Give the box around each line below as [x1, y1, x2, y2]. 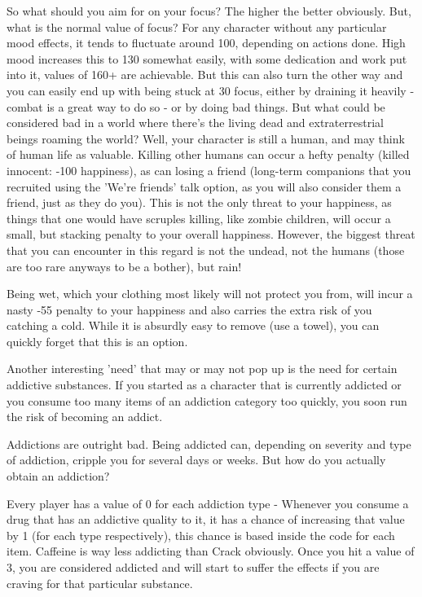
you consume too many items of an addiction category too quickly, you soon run [7, 392, 407, 409]
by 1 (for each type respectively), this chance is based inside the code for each [7, 526, 395, 543]
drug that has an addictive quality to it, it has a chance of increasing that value [7, 511, 405, 528]
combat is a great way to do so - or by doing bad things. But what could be [7, 98, 385, 115]
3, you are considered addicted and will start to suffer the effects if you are [7, 559, 380, 575]
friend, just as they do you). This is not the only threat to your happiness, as [7, 194, 392, 211]
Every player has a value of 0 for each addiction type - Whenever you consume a [7, 494, 409, 511]
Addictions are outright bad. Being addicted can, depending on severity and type [7, 435, 411, 452]
